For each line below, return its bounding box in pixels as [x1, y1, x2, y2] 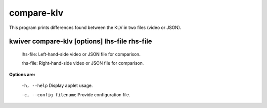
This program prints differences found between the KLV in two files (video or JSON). [9, 25, 181, 30]
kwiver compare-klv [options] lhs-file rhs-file [9, 37, 152, 46]
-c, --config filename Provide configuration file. [21, 91, 131, 98]
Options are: [9, 71, 36, 77]
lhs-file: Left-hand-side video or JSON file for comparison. [21, 51, 141, 57]
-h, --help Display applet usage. [21, 82, 93, 88]
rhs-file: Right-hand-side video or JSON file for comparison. [21, 60, 144, 66]
